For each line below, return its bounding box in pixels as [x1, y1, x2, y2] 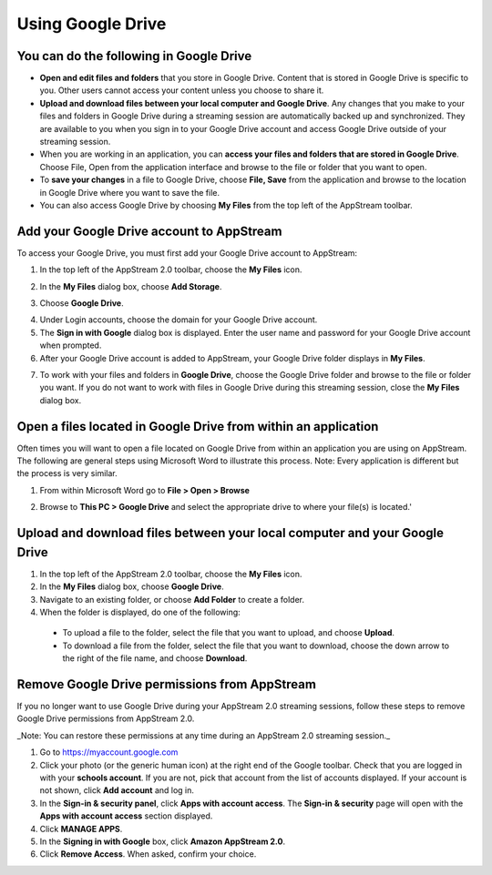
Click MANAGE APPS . [39, 823, 123, 834]
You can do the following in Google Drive [16, 48, 252, 64]
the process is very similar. [16, 468, 118, 479]
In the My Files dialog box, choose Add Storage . [39, 280, 222, 291]
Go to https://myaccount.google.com [39, 747, 179, 758]
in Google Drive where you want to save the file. [39, 187, 220, 198]
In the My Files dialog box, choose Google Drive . [39, 581, 224, 592]
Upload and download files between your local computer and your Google [16, 525, 445, 541]
